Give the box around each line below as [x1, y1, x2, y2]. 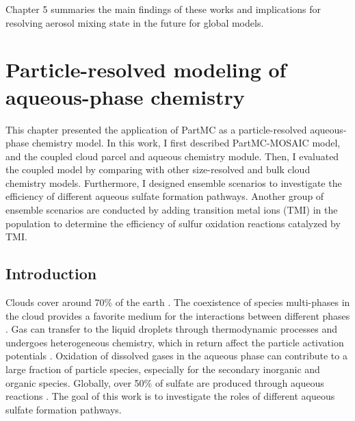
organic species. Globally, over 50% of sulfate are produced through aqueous [5, 375, 324, 390]
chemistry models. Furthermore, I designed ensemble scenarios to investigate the [5, 175, 342, 190]
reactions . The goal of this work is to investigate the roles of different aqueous [5, 389, 335, 403]
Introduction [5, 263, 97, 284]
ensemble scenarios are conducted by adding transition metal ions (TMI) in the [5, 203, 338, 217]
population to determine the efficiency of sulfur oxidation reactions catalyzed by [5, 216, 341, 230]
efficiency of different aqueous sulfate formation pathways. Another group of [5, 189, 324, 203]
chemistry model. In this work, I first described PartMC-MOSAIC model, [31, 136, 341, 150]
